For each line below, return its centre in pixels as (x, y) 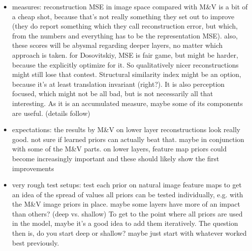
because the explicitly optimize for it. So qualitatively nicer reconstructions (125, 64)
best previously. (35, 242)
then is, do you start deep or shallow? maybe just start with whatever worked (129, 233)
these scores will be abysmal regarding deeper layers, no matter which (117, 45)
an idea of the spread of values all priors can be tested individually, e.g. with (127, 194)
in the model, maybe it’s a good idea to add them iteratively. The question (125, 223)
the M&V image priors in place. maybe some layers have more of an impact (126, 204)
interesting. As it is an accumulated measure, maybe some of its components (127, 103)
